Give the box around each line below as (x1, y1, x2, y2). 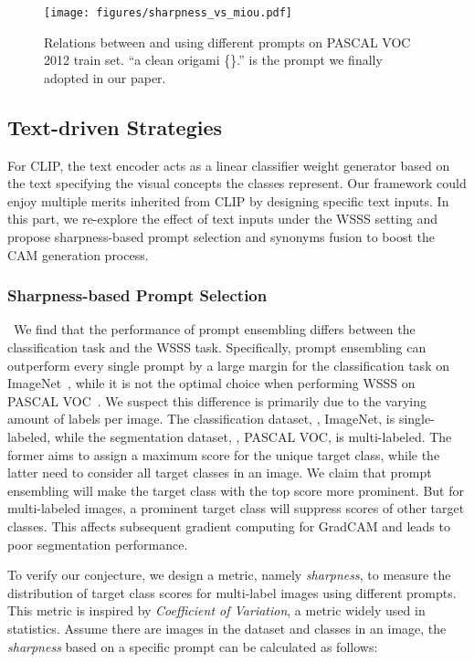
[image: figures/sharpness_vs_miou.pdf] (44, 6, 293, 19)
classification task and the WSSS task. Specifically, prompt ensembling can (7, 338, 427, 357)
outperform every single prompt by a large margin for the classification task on (7, 355, 449, 374)
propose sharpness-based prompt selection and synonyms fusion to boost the (7, 227, 435, 247)
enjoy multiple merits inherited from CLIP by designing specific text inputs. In (7, 191, 449, 210)
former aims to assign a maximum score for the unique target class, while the (7, 445, 440, 464)
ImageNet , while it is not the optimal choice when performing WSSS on (7, 373, 416, 393)
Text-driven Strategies (7, 112, 223, 141)
